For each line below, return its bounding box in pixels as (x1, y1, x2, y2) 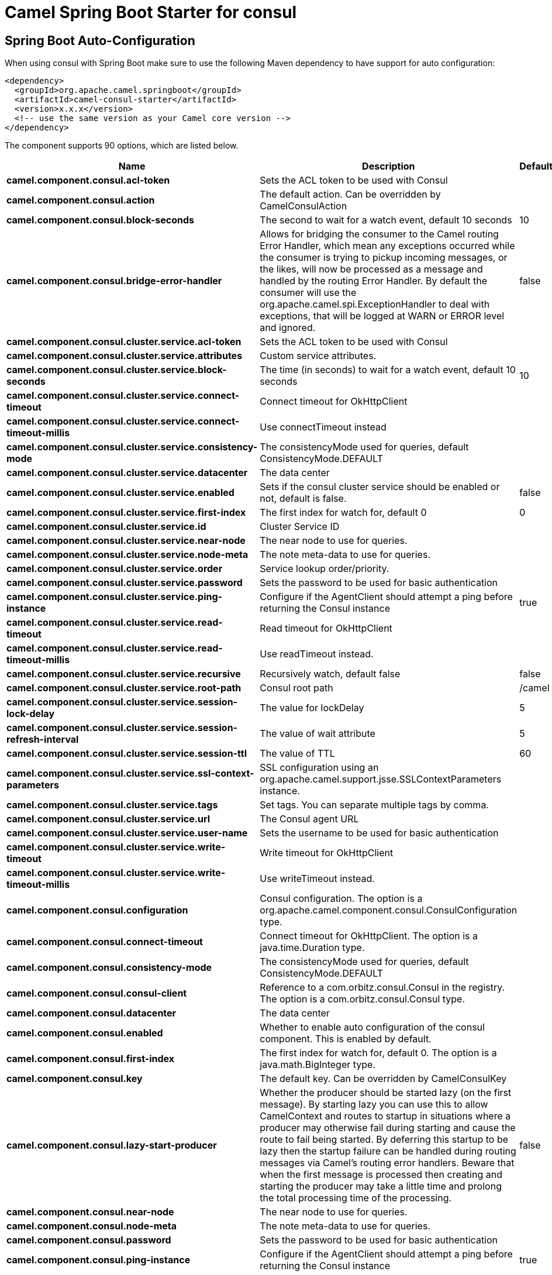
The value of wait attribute (260, 728, 375, 740)
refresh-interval (6, 733, 79, 746)
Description (362, 160, 415, 173)
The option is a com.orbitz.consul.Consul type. (260, 993, 465, 1005)
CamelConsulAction (260, 200, 347, 212)
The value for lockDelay (260, 702, 364, 714)
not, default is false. (260, 492, 347, 505)
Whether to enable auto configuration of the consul (260, 1021, 485, 1033)
